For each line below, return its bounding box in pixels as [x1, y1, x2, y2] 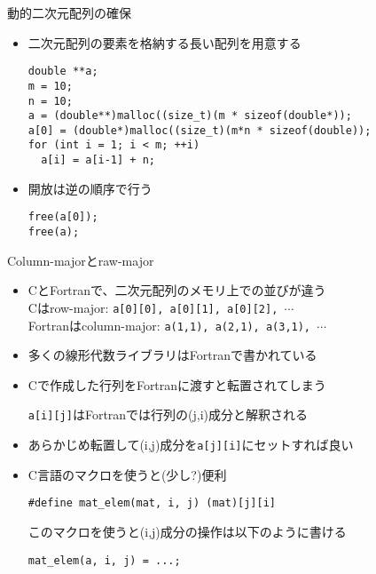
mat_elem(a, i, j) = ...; [27, 554, 181, 567]
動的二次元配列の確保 [7, 4, 131, 21]
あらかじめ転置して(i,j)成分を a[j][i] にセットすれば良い [27, 435, 354, 454]
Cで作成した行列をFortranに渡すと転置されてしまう [27, 375, 326, 394]
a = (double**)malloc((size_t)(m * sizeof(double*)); [27, 109, 352, 123]
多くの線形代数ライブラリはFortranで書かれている [27, 346, 317, 364]
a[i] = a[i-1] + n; [41, 154, 155, 167]
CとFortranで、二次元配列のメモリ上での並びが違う [27, 281, 326, 299]
